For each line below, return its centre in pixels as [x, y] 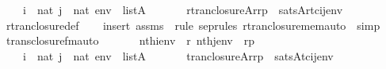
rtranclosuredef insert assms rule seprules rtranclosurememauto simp [193, 25]
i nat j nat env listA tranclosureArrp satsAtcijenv [178, 55]
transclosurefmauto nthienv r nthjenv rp [130, 40]
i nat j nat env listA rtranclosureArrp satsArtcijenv [183, 9]
